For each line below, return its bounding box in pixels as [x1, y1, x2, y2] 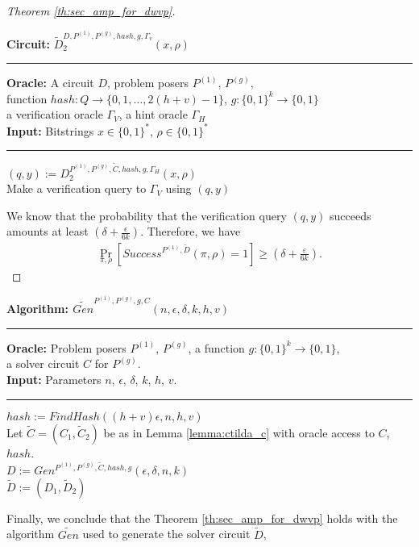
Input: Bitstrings [6, 122, 94, 139]
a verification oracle [6, 106, 103, 123]
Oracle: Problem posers [6, 339, 127, 356]
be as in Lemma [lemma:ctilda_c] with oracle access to [103, 424, 375, 441]
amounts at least [6, 223, 89, 240]
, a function [188, 339, 245, 356]
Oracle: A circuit [6, 74, 94, 91]
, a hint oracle [118, 106, 188, 123]
